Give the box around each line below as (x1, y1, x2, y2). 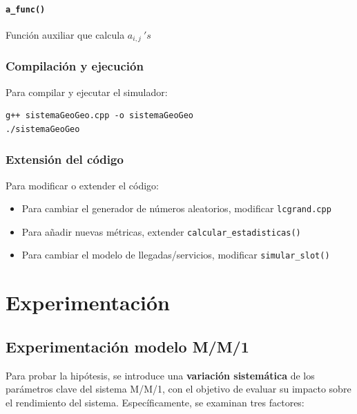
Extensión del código (6, 151, 124, 168)
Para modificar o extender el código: (6, 178, 159, 192)
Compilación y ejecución (6, 57, 144, 75)
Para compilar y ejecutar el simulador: (6, 84, 168, 99)
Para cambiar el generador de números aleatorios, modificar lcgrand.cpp (21, 201, 331, 216)
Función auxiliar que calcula (6, 27, 125, 41)
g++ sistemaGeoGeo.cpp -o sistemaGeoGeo (6, 111, 194, 121)
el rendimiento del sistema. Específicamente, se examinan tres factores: (6, 395, 305, 409)
